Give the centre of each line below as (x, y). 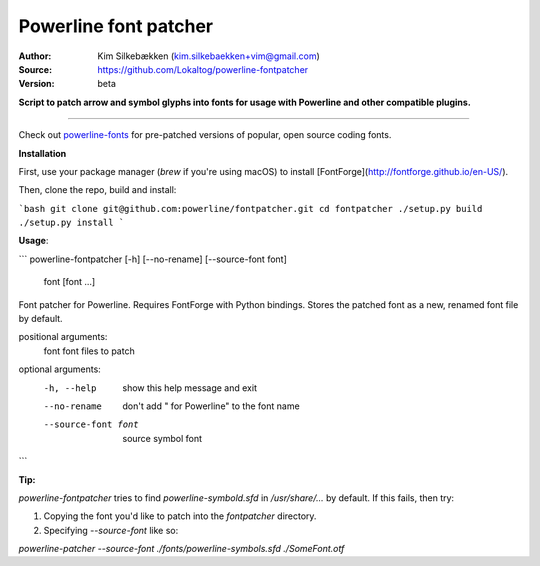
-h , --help (70, 388)
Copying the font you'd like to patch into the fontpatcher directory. (180, 516)
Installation (42, 153)
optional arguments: (60, 369)
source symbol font (162, 438)
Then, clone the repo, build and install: (97, 190)
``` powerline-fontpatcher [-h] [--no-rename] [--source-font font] (152, 259)
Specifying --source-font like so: (111, 530)
